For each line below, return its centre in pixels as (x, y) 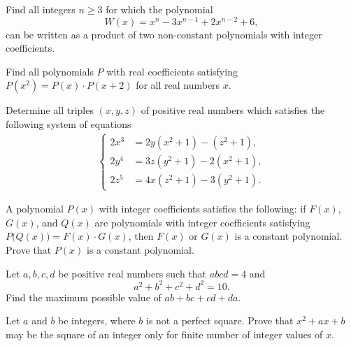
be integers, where (97, 320)
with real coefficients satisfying (172, 71)
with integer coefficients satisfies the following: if (202, 209)
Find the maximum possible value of (84, 297)
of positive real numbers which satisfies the (233, 110)
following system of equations (69, 124)
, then (141, 236)
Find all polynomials (50, 71)
